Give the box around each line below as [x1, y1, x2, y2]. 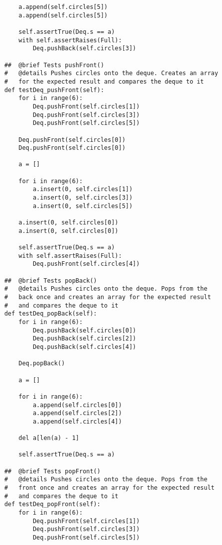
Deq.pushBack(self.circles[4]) [32, 343, 136, 350]
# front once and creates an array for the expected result [4, 484, 215, 492]
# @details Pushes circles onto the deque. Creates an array [4, 70, 219, 77]
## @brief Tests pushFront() [4, 61, 105, 69]
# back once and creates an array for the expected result [4, 293, 211, 301]
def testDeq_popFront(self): [4, 501, 101, 508]
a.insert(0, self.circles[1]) [32, 186, 133, 193]
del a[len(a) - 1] [18, 435, 79, 442]
